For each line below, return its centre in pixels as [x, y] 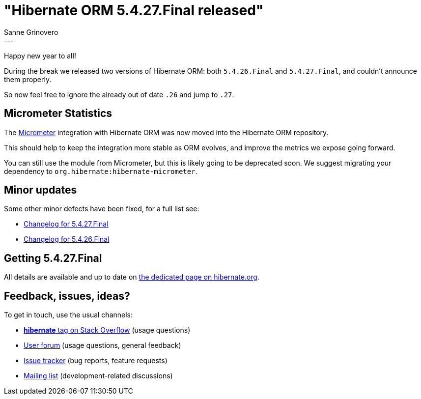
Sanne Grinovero [31, 32]
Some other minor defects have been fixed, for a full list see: [102, 209]
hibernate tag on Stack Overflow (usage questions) [107, 330]
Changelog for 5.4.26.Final [67, 239]
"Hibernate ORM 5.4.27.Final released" [134, 10]
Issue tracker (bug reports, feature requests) [96, 361]
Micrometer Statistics [58, 114]
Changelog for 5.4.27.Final [66, 224]
